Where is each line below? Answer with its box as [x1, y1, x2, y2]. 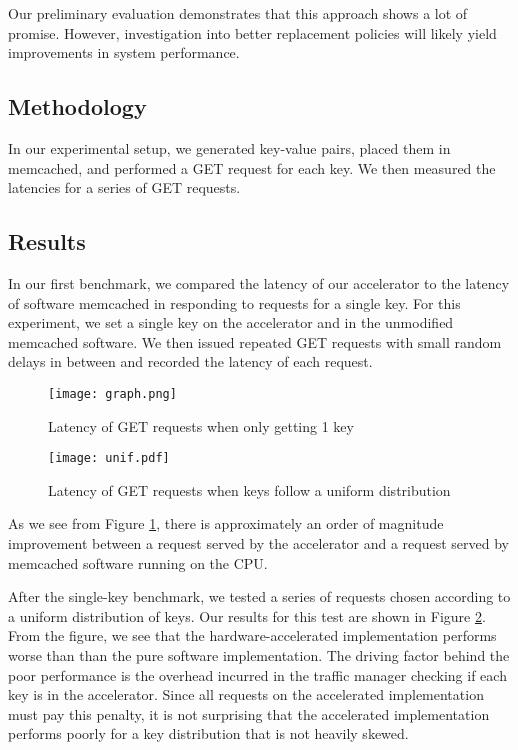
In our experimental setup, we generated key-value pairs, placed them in [8, 137, 451, 158]
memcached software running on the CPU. [8, 552, 268, 573]
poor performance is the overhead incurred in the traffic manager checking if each [8, 664, 507, 685]
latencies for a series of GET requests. [8, 177, 241, 198]
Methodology [8, 91, 147, 122]
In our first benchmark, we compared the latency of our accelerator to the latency [8, 272, 510, 293]
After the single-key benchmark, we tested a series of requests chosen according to [8, 586, 511, 607]
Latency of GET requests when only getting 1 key [48, 415, 354, 436]
